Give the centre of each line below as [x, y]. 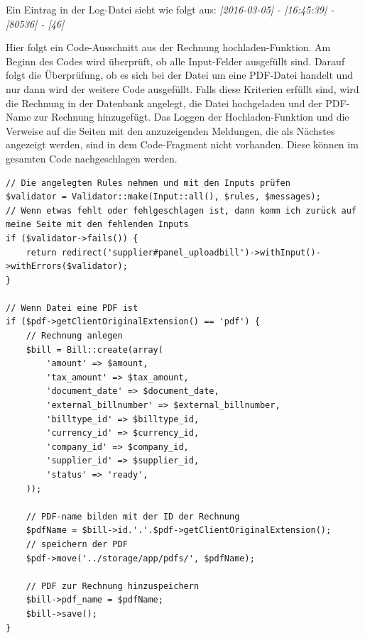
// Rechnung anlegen [74, 336]
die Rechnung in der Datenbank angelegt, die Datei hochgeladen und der [164, 103]
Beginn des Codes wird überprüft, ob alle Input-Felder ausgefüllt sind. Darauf [175, 61]
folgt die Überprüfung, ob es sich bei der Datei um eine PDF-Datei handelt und [179, 75]
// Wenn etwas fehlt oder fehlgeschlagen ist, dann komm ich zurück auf [181, 210]
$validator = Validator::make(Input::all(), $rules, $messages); [163, 197]
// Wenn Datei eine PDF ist [72, 308]
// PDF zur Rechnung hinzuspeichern [113, 586]
